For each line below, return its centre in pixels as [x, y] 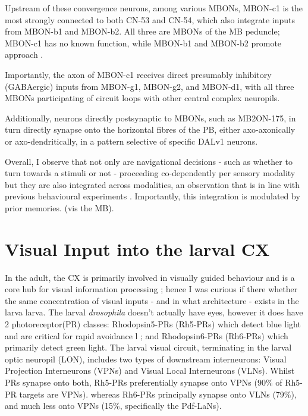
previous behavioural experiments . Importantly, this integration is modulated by [153, 196]
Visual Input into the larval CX [137, 248]
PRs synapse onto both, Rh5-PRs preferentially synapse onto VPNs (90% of [144, 382]
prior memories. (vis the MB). [59, 207]
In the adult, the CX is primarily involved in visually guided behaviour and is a [150, 277]
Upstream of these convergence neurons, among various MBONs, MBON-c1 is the [154, 8]
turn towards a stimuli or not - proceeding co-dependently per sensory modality [150, 173]
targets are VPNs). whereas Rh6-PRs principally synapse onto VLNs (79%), [158, 394]
